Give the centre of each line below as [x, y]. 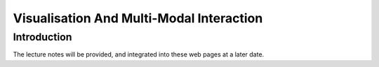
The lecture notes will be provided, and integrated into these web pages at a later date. [139, 54]
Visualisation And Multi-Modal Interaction [138, 18]
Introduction [42, 37]
